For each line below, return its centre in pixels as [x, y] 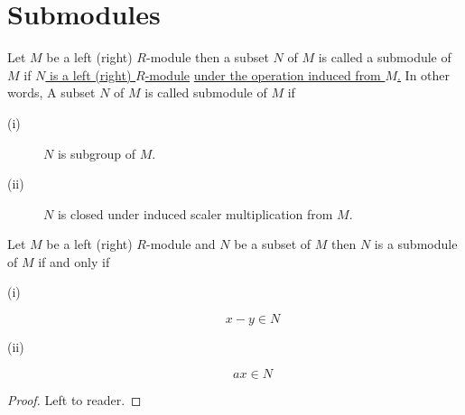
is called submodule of [206, 92]
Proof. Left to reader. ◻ [74, 399]
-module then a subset [207, 57]
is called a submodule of [385, 57]
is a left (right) [91, 74]
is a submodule [416, 244]
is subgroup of [97, 153]
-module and [181, 244]
